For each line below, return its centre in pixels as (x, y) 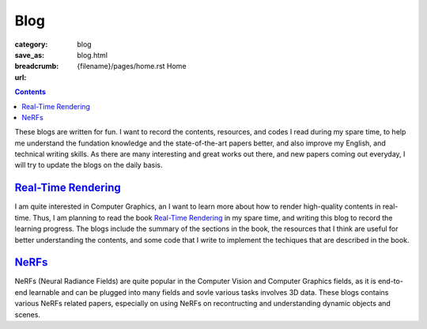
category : (31, 44)
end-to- (390, 282)
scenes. (28, 314)
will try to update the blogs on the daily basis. (89, 165)
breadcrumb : (37, 66)
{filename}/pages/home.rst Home (132, 66)
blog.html (93, 55)
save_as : (30, 55)
